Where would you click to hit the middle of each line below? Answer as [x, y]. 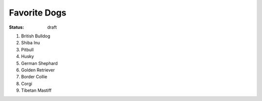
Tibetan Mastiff [36, 90]
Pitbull [27, 50]
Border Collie [34, 77]
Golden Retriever [38, 70]
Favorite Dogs [38, 13]
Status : [16, 27]
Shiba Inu [31, 43]
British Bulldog [36, 36]
